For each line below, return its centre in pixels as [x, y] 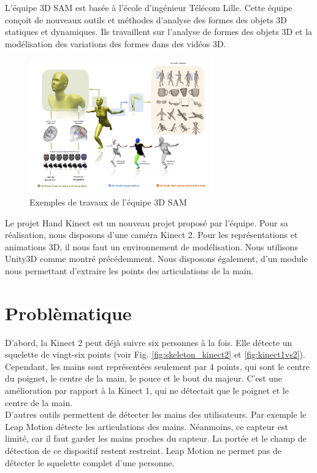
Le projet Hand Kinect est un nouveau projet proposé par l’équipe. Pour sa [147, 222]
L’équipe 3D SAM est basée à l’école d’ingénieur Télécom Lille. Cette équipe [149, 7]
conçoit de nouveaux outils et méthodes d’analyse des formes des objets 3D [146, 19]
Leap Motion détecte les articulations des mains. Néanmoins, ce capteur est [147, 426]
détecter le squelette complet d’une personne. [90, 462]
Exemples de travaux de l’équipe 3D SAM [108, 202]
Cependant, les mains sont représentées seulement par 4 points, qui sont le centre [157, 366]
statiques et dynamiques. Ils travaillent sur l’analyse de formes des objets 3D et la [159, 32]
